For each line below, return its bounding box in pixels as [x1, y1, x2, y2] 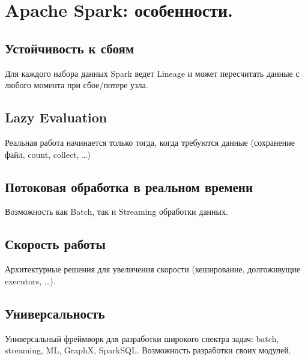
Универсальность [5, 304, 105, 322]
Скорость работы [5, 235, 106, 253]
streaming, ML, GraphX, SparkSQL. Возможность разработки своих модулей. [5, 344, 291, 356]
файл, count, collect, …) [5, 148, 91, 160]
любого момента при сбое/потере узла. [5, 79, 148, 91]
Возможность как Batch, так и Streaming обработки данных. [5, 205, 228, 218]
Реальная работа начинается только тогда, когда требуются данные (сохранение [5, 136, 295, 148]
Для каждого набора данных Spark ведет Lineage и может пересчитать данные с [5, 67, 300, 79]
